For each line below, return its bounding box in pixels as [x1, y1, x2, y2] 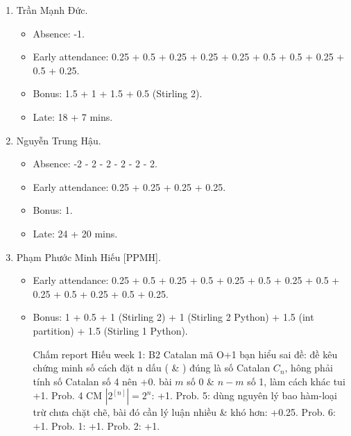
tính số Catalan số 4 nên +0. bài [33, 374, 172, 388]
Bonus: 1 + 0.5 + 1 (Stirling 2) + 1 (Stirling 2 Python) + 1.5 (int [33, 310, 314, 324]
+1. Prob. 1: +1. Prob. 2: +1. [33, 418, 160, 433]
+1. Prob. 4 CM [33, 388, 103, 403]
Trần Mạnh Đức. [16, 3, 88, 17]
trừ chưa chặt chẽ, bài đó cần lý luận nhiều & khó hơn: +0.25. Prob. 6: [33, 405, 336, 419]
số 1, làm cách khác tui [247, 374, 345, 388]
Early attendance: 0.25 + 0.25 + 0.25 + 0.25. [33, 179, 226, 194]
